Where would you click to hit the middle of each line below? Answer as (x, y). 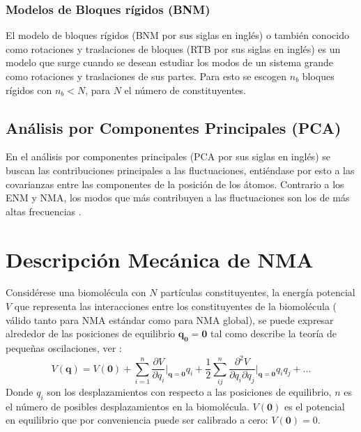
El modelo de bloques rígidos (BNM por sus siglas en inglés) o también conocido (177, 35)
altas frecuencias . (44, 211)
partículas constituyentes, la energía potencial (258, 292)
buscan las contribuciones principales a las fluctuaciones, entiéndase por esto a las (180, 170)
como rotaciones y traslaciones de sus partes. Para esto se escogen (146, 76)
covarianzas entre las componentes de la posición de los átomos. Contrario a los (175, 184)
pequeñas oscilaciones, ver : (64, 348)
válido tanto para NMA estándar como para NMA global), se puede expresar (170, 319)
